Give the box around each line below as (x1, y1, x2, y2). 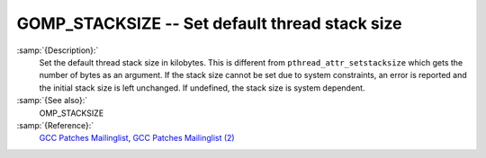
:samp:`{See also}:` (16, 95, 88, 106)
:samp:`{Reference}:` (16, 119, 94, 130)
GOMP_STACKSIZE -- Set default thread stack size (16, 13, 402, 33)
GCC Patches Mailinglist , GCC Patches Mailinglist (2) (39, 133, 235, 144)
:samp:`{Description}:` (16, 45, 99, 56)
